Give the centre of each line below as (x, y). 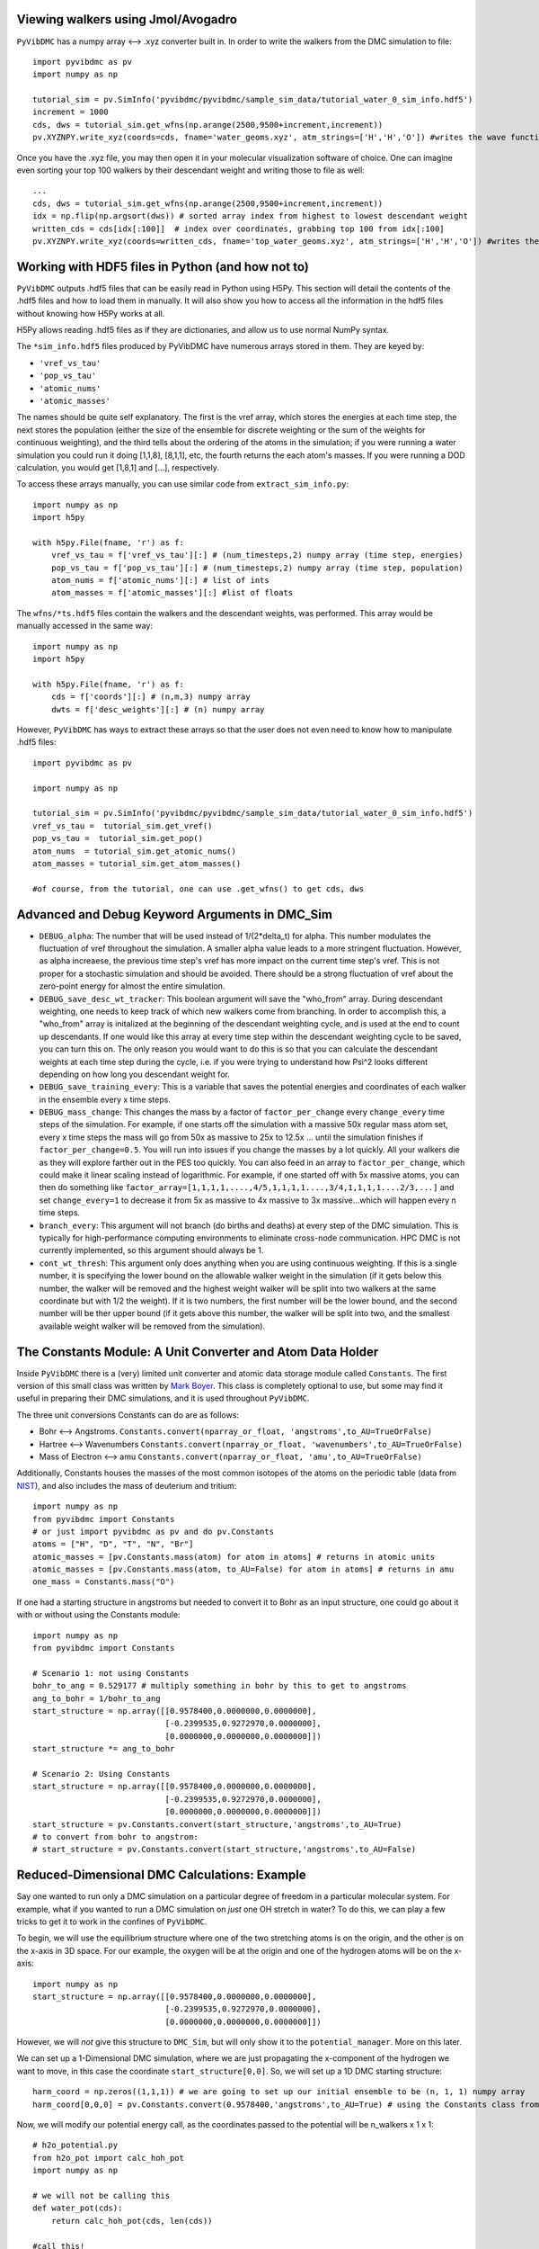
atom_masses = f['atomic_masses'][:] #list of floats (172, 593)
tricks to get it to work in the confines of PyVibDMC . (112, 1922)
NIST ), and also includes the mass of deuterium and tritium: (127, 1485)
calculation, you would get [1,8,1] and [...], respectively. (118, 467)
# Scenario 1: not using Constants (111, 1673)
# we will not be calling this (102, 2195)
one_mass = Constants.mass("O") (104, 1582)
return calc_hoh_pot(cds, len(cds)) (132, 2221)
